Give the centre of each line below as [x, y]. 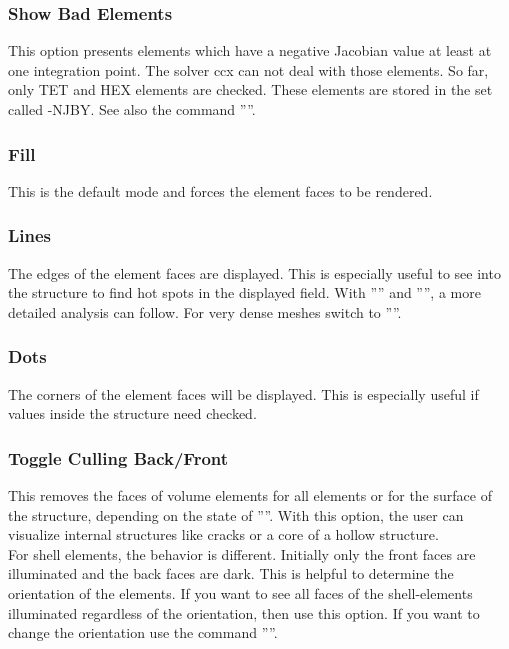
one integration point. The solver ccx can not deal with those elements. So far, [248, 69]
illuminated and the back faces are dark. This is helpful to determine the [231, 573]
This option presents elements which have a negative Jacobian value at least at [250, 50]
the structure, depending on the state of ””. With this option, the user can [236, 514]
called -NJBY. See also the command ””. [132, 109]
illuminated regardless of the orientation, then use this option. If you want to [244, 612]
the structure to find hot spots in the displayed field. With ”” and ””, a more [244, 292]
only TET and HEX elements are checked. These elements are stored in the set [250, 89]
